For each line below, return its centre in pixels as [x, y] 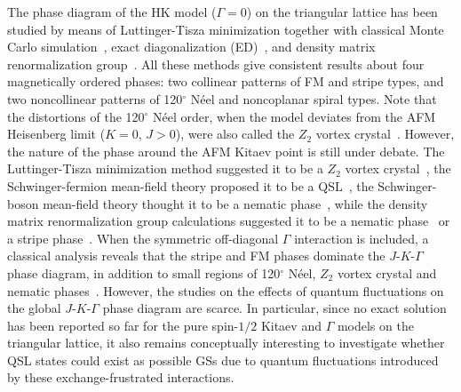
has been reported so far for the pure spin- [123, 325]
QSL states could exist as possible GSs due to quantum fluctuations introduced [223, 360]
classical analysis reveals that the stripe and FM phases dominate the [196, 256]
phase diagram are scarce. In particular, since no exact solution [274, 308]
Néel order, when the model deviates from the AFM [294, 116]
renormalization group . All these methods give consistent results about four [216, 64]
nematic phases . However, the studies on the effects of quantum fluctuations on [226, 290]
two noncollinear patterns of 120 [95, 98]
